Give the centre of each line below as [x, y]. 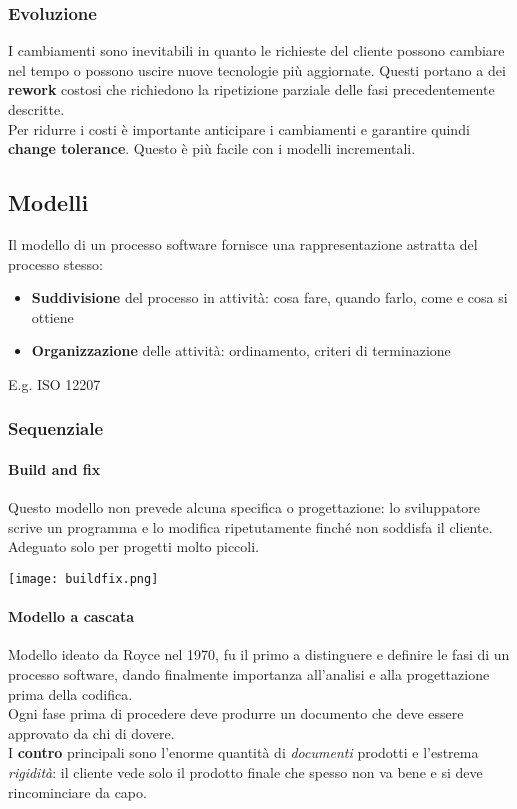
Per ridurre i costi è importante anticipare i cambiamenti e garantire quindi [239, 128]
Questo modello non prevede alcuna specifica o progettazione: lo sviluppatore [244, 507]
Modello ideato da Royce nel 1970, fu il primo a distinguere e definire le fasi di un [259, 654]
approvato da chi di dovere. [91, 732]
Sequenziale [56, 428]
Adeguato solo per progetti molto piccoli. [133, 546]
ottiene [52, 316]
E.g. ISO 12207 [54, 383]
